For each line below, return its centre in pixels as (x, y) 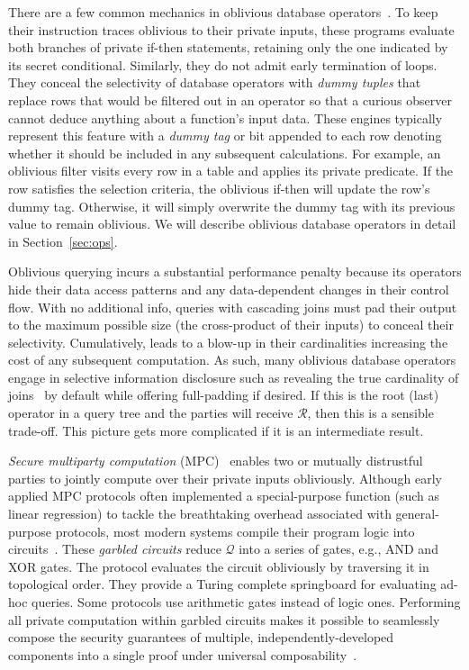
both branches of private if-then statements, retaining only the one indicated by (228, 47)
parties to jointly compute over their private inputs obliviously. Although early (225, 478)
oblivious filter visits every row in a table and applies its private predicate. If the (231, 171)
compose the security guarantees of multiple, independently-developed (201, 637)
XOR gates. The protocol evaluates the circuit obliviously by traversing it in (219, 566)
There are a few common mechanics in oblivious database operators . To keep (223, 12)
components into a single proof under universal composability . (183, 654)
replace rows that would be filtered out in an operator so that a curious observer (230, 100)
